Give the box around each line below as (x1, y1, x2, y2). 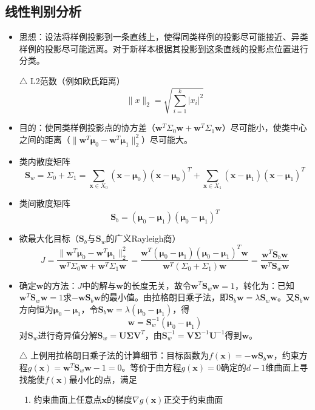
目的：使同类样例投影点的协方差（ (19, 121, 155, 134)
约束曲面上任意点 (33, 393, 102, 406)
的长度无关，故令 (123, 279, 191, 291)
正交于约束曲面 (163, 393, 223, 406)
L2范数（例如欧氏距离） (30, 74, 125, 87)
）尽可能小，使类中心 (222, 121, 307, 134)
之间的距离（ (19, 133, 70, 145)
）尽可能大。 (141, 133, 193, 145)
